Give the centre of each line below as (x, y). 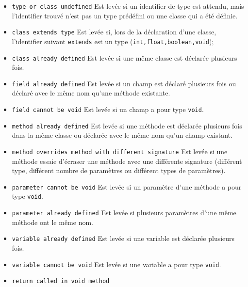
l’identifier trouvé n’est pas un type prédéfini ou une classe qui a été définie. (125, 15)
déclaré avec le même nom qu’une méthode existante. (91, 93)
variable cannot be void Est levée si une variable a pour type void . (116, 264)
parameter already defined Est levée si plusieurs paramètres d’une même (124, 213)
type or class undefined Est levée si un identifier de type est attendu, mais (128, 6)
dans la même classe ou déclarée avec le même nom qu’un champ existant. (122, 135)
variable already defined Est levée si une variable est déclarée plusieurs (123, 238)
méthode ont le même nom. (52, 222)
